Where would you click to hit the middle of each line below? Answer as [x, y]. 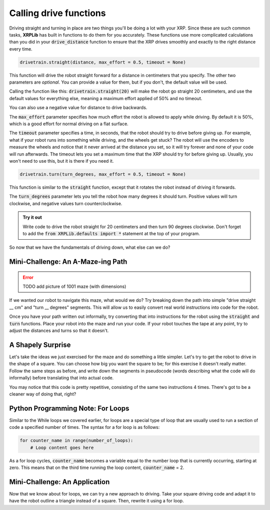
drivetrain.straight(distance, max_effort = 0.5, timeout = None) [103, 62]
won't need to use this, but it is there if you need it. [61, 161]
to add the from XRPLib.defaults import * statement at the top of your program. [111, 233]
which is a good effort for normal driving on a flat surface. [69, 124]
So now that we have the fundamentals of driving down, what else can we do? [90, 247]
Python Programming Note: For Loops [69, 408]
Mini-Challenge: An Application [59, 482]
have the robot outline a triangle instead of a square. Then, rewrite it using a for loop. [97, 501]
